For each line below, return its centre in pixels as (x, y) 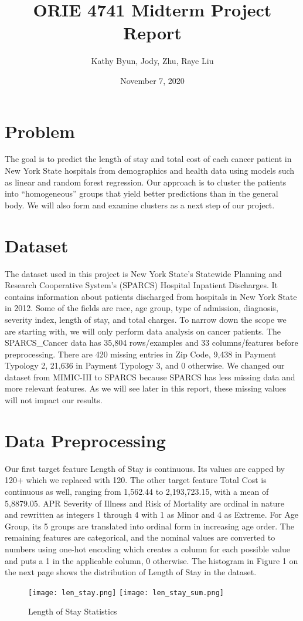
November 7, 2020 (152, 80)
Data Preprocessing (85, 440)
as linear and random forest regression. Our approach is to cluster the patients (146, 182)
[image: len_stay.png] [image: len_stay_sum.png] (126, 593)
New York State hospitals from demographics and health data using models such (150, 171)
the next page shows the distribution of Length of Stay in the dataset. (131, 572)
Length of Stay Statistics (73, 611)
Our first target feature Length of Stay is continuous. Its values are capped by (145, 468)
